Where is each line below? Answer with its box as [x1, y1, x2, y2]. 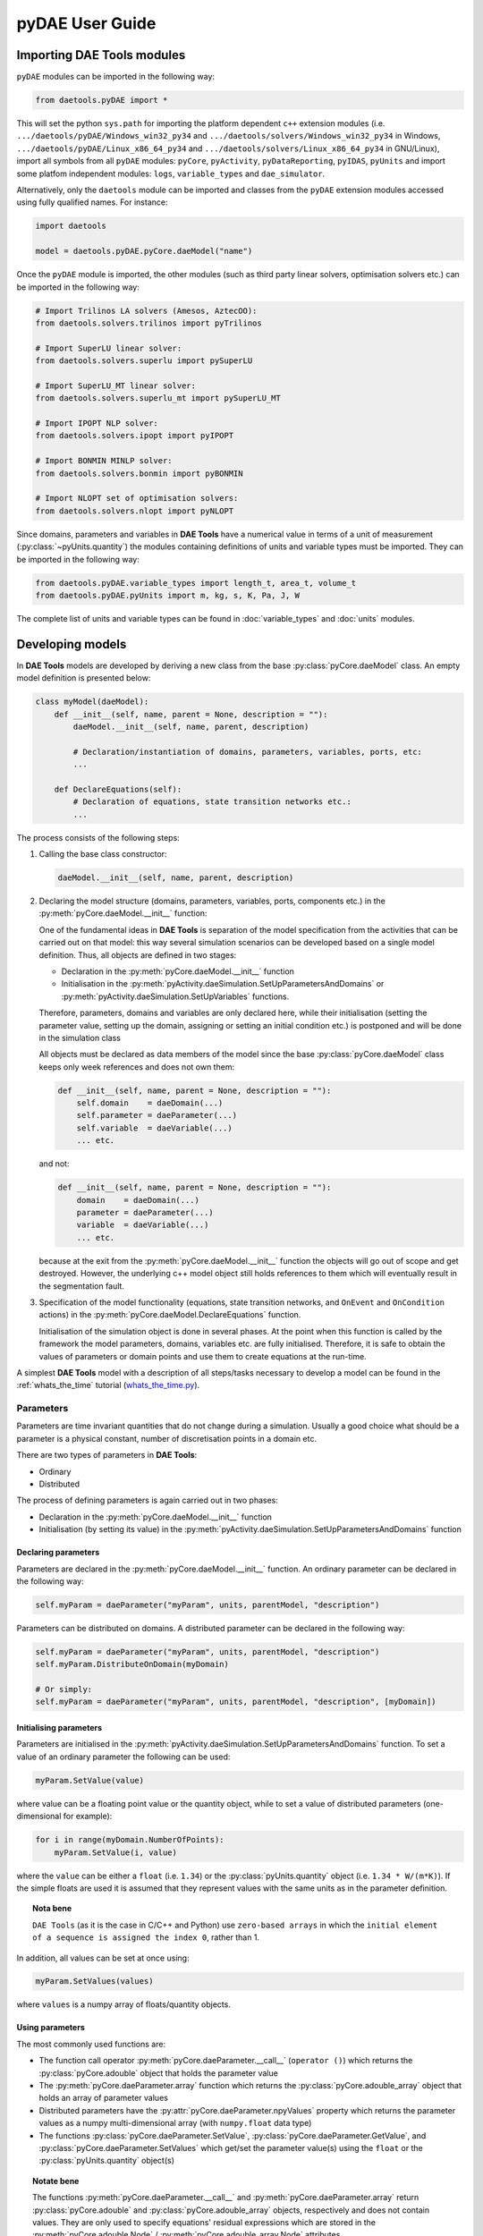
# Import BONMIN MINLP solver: [35, 456, 174, 466]
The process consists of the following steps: [16, 832, 181, 843]
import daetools [35, 221, 107, 232]
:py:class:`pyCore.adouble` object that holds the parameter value [38, 2067, 279, 2079]
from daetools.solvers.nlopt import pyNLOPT [35, 505, 234, 516]
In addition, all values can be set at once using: [16, 1952, 190, 1963]
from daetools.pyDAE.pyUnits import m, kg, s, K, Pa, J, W [35, 590, 300, 600]
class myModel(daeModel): [35, 697, 149, 707]
